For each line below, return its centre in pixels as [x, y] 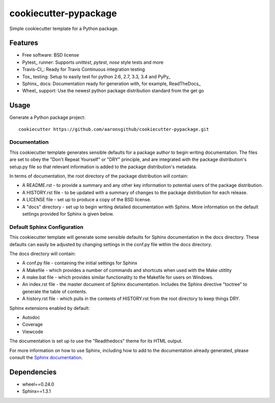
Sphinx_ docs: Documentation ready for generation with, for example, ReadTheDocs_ [112, 84]
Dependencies [33, 372]
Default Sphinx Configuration [46, 227]
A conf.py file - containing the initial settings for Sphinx [80, 263]
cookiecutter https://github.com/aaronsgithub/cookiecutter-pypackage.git [114, 129]
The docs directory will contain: [43, 253]
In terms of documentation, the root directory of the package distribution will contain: [99, 176]
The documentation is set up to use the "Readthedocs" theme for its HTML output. [96, 341]
